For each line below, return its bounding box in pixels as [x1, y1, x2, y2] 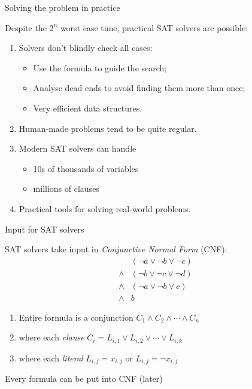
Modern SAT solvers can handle [19, 142, 136, 155]
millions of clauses [33, 182, 99, 195]
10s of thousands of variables [33, 162, 139, 174]
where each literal [19, 351, 83, 364]
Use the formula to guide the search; [33, 61, 167, 74]
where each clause [19, 331, 84, 343]
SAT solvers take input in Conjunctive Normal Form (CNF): [5, 243, 227, 255]
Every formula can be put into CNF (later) [5, 372, 163, 385]
